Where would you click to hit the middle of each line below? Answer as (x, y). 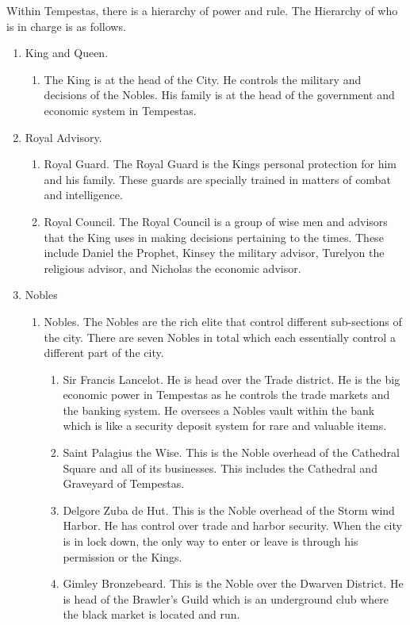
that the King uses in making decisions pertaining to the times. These (214, 237)
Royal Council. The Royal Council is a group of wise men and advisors (216, 221)
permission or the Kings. (123, 556)
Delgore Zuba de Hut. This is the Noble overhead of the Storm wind (229, 510)
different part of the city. (104, 353)
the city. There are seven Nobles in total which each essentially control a (220, 337)
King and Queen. (67, 53)
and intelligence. (83, 195)
